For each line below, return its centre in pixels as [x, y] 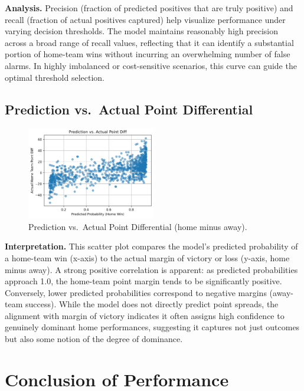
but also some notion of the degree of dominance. [94, 339]
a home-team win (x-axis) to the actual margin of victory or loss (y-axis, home [147, 257]
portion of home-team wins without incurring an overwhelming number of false [148, 54]
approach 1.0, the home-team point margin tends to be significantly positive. [143, 281]
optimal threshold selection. [55, 77]
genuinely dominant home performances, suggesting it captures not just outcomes [152, 327]
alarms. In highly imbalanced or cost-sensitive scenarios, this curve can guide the [151, 65]
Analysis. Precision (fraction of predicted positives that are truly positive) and [149, 8]
